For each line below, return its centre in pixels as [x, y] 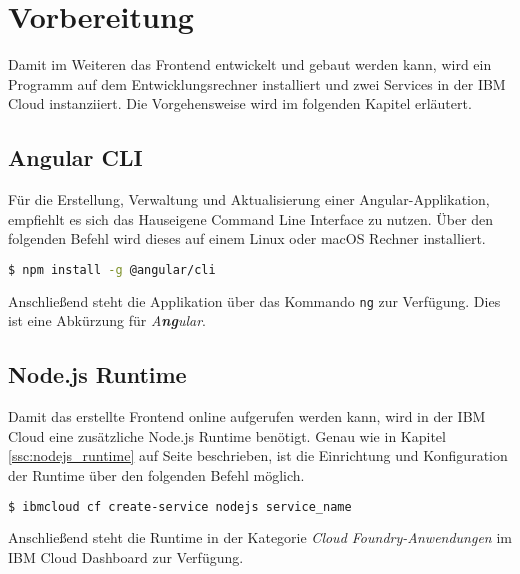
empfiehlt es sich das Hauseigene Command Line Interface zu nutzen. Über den [251, 218]
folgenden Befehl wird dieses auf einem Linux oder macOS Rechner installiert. [247, 238]
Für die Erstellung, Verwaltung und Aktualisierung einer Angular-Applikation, [249, 199]
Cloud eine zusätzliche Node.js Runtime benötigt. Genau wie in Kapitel [227, 435]
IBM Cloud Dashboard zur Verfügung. [126, 557]
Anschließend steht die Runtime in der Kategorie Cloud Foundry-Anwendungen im [260, 537]
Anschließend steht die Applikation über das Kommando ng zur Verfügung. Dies [254, 300]
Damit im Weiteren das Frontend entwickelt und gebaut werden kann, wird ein [250, 64]
